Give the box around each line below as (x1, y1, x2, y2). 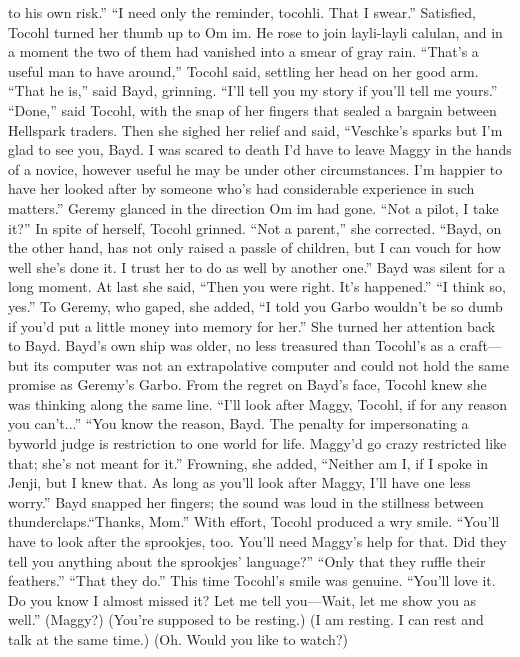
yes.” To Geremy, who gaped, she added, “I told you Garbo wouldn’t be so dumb (8, 295, 503, 316)
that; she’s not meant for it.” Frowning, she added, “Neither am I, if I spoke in (8, 452, 489, 473)
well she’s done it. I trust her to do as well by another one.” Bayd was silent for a (8, 256, 506, 277)
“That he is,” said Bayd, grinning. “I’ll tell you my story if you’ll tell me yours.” (8, 80, 498, 101)
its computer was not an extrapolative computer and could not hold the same (33, 354, 509, 375)
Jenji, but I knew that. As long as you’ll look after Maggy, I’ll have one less (8, 472, 471, 493)
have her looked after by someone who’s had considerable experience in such (8, 178, 475, 199)
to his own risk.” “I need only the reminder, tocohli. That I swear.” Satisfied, (8, 2, 476, 22)
